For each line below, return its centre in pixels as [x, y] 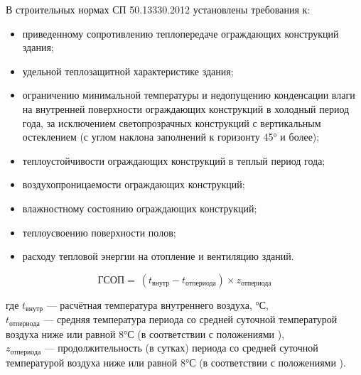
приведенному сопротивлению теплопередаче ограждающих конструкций [180, 33]
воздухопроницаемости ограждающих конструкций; [134, 184]
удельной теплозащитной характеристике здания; [128, 71]
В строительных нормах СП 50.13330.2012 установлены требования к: [158, 9]
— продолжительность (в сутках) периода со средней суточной [181, 348]
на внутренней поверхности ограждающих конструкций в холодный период [186, 108]
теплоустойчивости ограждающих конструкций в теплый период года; [174, 160]
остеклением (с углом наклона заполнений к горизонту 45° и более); [171, 137]
